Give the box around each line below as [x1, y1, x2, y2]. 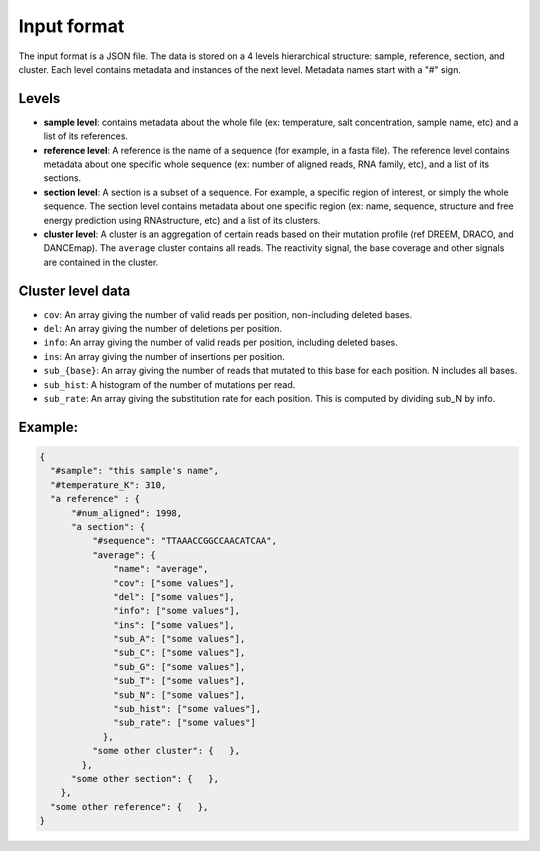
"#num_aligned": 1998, [71, 507, 183, 519]
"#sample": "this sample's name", [50, 465, 220, 477]
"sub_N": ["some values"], [113, 689, 246, 700]
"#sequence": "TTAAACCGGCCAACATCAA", [91, 535, 277, 547]
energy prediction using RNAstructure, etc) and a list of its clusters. [43, 214, 321, 226]
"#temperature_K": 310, [50, 479, 167, 490]
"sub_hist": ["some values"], [113, 703, 262, 715]
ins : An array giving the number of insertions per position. [43, 350, 285, 362]
